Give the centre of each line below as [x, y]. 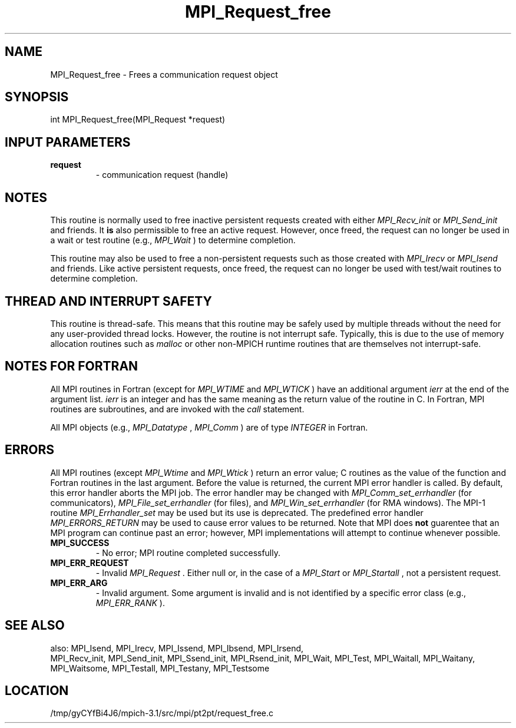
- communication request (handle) [162, 175]
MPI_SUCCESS [80, 542]
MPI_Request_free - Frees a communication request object [164, 74]
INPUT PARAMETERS [68, 142]
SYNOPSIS [37, 97]
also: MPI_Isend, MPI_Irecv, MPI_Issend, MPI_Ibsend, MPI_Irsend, [177, 648]
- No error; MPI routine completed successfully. [188, 552]
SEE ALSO [35, 626]
